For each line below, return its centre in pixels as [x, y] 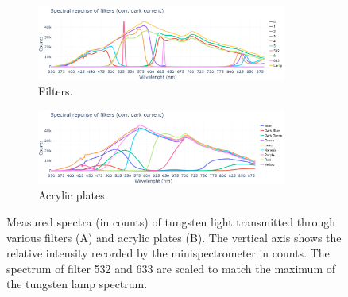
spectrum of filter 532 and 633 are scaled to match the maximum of [171, 268]
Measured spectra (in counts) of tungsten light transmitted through [171, 222]
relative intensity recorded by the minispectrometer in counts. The [168, 253]
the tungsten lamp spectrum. [77, 284]
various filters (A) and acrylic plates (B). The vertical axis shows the [174, 237]
